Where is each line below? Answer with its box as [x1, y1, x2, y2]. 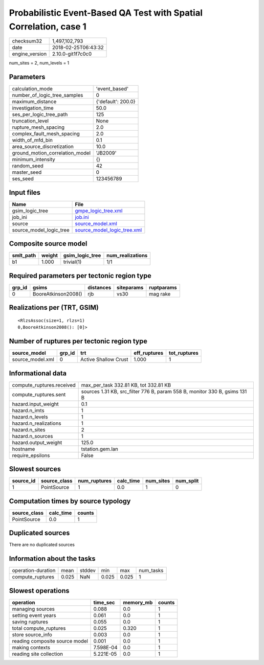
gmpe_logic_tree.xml [75, 207, 123, 214]
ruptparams [149, 284, 177, 291]
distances [88, 284, 111, 291]
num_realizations [106, 252, 148, 259]
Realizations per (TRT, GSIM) [9, 303, 99, 312]
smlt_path [12, 252, 36, 259]
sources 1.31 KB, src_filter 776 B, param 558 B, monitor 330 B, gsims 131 [81, 388, 247, 395]
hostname [12, 445, 35, 452]
